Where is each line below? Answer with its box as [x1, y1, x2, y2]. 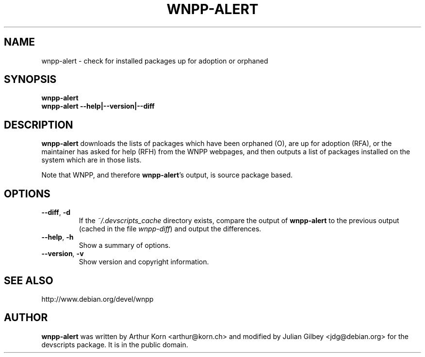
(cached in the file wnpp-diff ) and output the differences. [79, 225, 262, 233]
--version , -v [41, 249, 84, 258]
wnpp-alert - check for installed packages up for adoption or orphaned [41, 56, 268, 65]
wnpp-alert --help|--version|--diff [41, 102, 155, 111]
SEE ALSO [4, 274, 53, 287]
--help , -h [41, 233, 74, 242]
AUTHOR [4, 311, 48, 324]
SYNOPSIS [4, 73, 57, 86]
